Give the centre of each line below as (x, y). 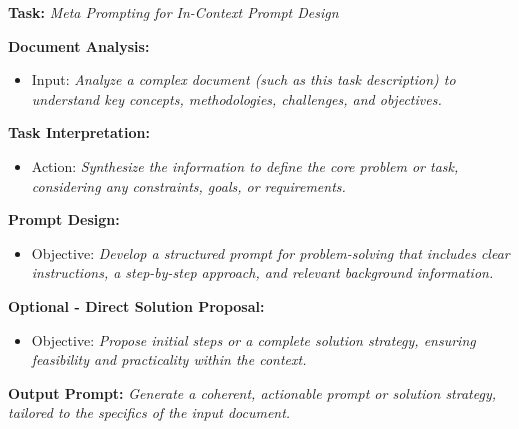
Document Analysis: (79, 45)
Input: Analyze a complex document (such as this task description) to (243, 79)
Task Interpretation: (79, 132)
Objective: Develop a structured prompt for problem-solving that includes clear (270, 252)
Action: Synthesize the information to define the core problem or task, (245, 165)
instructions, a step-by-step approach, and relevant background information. (262, 272)
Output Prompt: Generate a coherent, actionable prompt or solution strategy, (252, 392)
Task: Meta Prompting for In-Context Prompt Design (173, 12)
